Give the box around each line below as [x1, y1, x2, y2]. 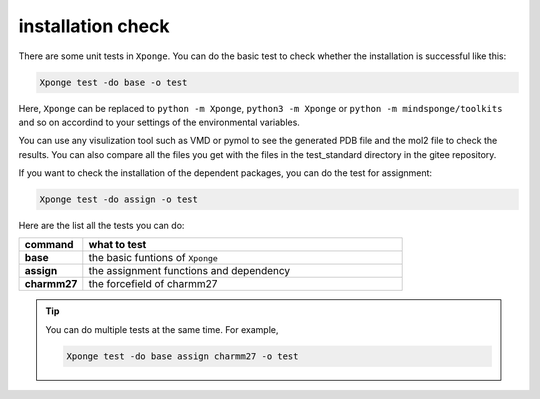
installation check [18, 15, 170, 37]
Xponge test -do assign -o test [39, 194, 199, 205]
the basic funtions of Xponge [88, 251, 219, 265]
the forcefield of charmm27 [88, 277, 218, 291]
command [24, 238, 74, 252]
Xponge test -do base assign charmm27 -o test [66, 350, 299, 362]
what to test [88, 238, 147, 252]
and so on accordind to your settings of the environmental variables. [18, 116, 300, 128]
